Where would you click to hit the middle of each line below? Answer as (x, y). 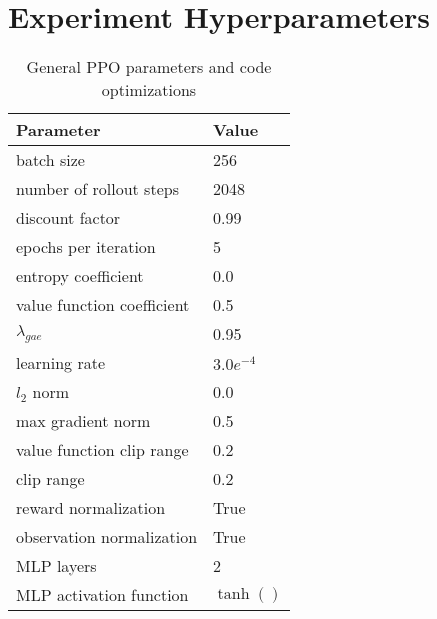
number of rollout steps (97, 189)
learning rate (60, 363)
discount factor (68, 218)
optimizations (149, 90)
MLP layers (56, 566)
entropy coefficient (80, 276)
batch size (50, 160)
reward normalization (91, 508)
